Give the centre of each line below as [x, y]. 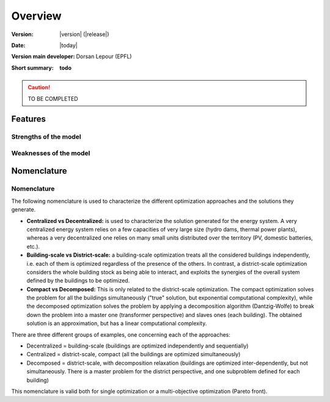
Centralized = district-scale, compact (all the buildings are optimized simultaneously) [134, 354]
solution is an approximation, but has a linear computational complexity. [117, 323]
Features [28, 119]
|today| [68, 45]
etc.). [33, 246]
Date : [18, 45]
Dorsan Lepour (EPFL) [104, 57]
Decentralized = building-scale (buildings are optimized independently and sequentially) [137, 346]
